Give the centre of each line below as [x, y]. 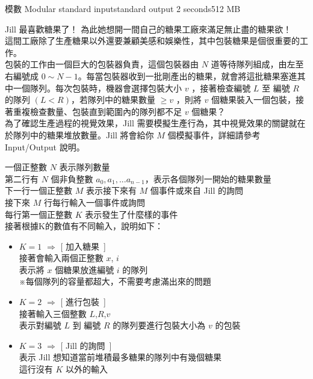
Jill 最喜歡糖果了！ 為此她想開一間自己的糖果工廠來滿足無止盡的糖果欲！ [148, 29]
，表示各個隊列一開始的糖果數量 [208, 178]
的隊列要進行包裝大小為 [159, 325]
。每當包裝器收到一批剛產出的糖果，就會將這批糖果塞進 [187, 75]
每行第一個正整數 [39, 214]
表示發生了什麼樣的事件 [132, 214]
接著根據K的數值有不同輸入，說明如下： [84, 226]
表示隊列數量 [85, 167]
